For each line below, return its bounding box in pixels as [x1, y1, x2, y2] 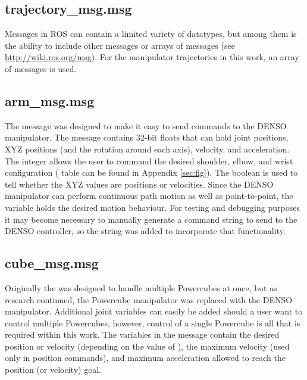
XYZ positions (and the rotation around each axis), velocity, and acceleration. [5, 142, 290, 155]
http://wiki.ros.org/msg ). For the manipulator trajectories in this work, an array [5, 51, 299, 63]
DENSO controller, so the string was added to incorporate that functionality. [5, 225, 286, 237]
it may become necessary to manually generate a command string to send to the [5, 213, 297, 225]
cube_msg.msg [5, 254, 99, 272]
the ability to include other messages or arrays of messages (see [5, 39, 235, 51]
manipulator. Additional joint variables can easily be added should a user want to [5, 305, 303, 317]
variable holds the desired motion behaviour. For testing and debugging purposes [5, 201, 300, 213]
